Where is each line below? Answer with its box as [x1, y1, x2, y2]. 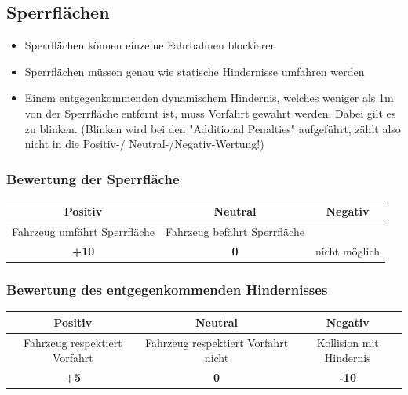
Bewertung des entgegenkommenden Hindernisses [6, 280, 328, 299]
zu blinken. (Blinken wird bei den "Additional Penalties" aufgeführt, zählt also [24, 120, 401, 136]
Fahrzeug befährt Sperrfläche [166, 223, 304, 240]
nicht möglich [315, 243, 381, 259]
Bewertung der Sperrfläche [6, 169, 180, 188]
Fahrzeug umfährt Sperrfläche [12, 223, 155, 240]
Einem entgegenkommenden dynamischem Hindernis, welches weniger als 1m [24, 89, 394, 106]
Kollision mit [316, 334, 379, 350]
